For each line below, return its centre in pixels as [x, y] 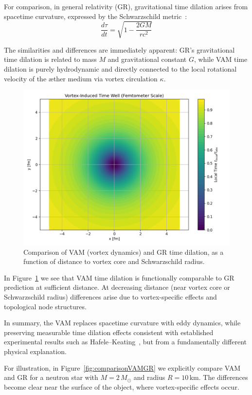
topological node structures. [45, 306]
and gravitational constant [147, 59]
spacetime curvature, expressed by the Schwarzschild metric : [96, 16]
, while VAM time [221, 59]
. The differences [223, 377]
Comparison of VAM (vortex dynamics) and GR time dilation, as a [124, 252]
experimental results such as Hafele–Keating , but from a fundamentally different [126, 342]
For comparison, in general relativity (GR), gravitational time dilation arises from [126, 6]
